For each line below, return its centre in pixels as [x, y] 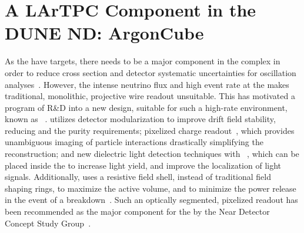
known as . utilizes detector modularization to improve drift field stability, [140, 119]
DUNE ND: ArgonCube [104, 33]
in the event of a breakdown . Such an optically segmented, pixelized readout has [151, 200]
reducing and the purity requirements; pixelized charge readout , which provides [150, 130]
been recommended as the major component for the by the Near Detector [137, 211]
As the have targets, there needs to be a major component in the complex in [143, 61]
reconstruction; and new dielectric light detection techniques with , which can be [152, 154]
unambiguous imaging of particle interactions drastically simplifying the [134, 142]
